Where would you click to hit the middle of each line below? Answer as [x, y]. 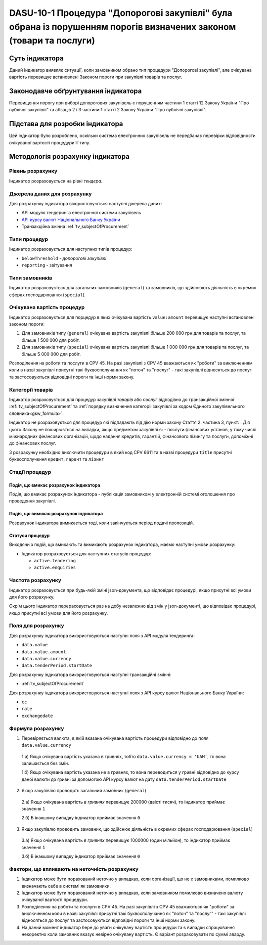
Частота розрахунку [35, 580]
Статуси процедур [29, 535]
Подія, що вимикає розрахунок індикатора [56, 514]
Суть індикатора [36, 58]
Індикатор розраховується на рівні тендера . [56, 181]
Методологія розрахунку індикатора [69, 157]
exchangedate [37, 716]
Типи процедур [29, 239]
